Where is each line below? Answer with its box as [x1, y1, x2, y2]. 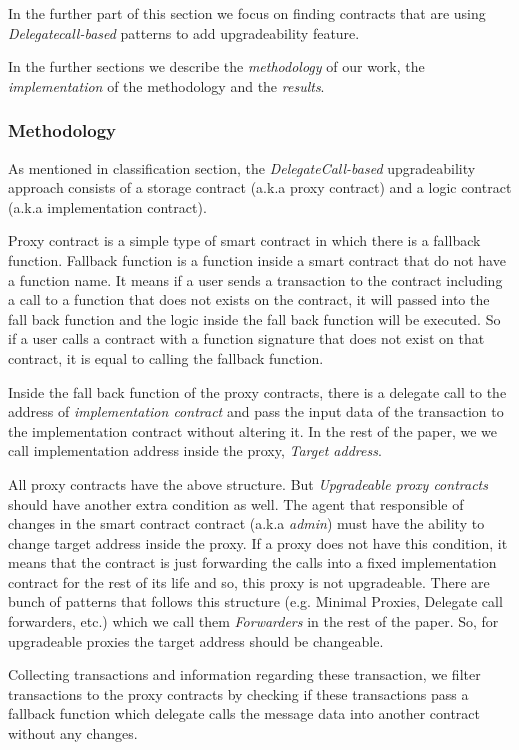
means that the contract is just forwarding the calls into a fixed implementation [8, 552, 497, 573]
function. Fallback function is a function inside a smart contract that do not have [8, 249, 506, 270]
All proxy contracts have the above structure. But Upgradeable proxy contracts [8, 473, 488, 494]
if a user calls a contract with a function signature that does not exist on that [8, 328, 485, 349]
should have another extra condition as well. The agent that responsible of [8, 493, 464, 514]
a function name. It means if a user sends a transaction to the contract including [8, 269, 503, 290]
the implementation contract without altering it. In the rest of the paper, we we [8, 420, 498, 441]
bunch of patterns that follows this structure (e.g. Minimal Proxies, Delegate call [8, 591, 503, 612]
